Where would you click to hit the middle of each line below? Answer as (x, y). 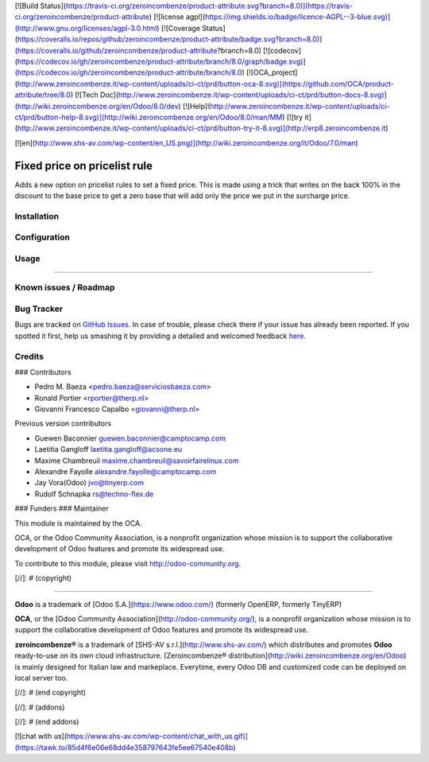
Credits (29, 356)
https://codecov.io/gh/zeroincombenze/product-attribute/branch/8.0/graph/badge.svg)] (161, 61)
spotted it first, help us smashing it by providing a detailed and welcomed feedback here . (160, 336)
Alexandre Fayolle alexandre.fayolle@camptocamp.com (126, 472)
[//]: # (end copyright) (50, 693)
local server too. (41, 678)
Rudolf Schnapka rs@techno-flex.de (94, 494)
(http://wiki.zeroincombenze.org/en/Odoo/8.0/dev (97, 106)
